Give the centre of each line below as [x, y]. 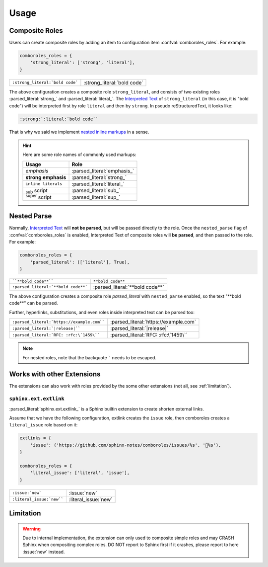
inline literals [44, 184]
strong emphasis [46, 177]
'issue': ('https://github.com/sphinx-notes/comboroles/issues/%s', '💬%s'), [126, 445]
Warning [32, 529]
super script [38, 197]
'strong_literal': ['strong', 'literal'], [82, 63]
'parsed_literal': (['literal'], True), [80, 262]
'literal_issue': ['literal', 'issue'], [80, 473]
